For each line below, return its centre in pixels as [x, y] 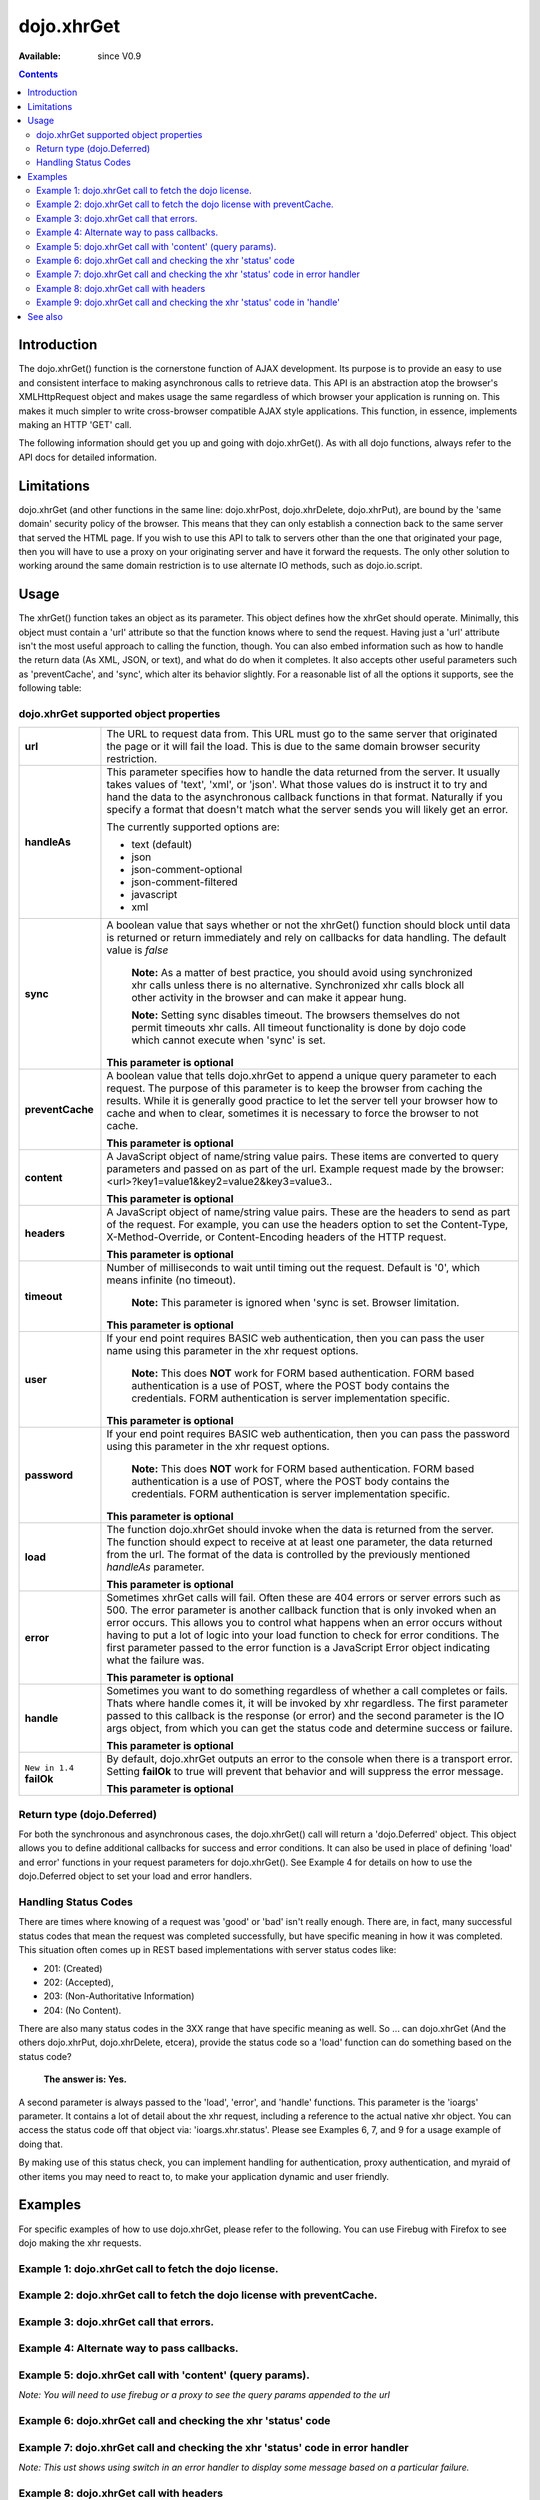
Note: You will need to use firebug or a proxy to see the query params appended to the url [204, 2395]
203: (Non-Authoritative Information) [119, 1996]
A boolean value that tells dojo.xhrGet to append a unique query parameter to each [301, 1076]
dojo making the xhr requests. [80, 2242]
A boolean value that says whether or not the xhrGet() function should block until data [308, 925]
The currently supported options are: [193, 827]
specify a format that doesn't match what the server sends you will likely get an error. [307, 810]
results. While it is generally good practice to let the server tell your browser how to [302, 1101]
